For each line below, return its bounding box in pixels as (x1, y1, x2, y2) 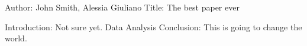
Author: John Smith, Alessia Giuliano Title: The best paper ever (5, 1, 240, 13)
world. (5, 32, 27, 44)
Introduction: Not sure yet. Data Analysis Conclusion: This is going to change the (5, 20, 302, 33)
